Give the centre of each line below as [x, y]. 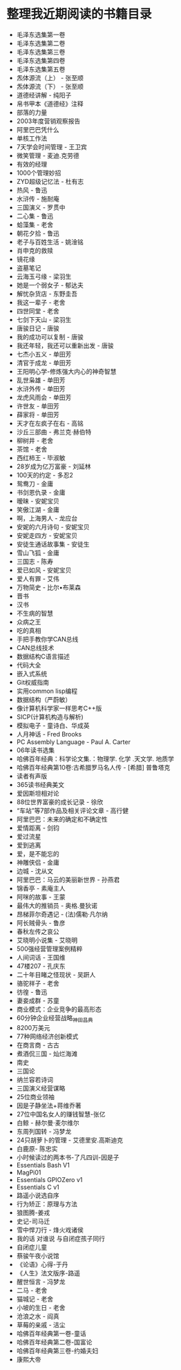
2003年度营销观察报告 [48, 121]
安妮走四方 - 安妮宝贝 [47, 535]
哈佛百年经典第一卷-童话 [51, 1333]
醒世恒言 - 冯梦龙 [41, 1282]
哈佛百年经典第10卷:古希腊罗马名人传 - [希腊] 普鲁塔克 [93, 767]
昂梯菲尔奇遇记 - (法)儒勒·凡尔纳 [62, 914]
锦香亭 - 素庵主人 [41, 888]
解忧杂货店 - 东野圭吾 [47, 294]
